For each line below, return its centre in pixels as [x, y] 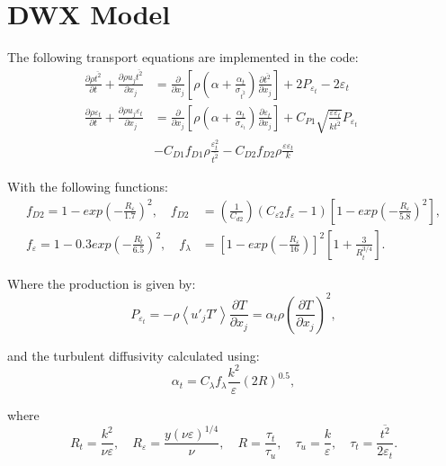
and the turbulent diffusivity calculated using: [134, 355]
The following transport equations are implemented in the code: [183, 57]
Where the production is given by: [102, 283]
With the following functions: [88, 187]
